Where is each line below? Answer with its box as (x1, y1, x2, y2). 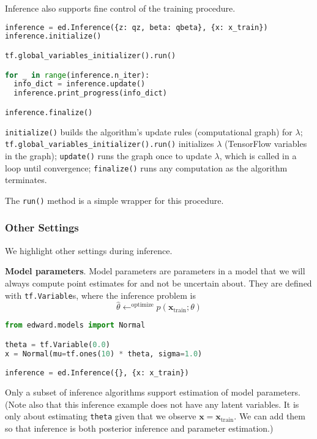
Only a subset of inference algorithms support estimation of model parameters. (5, 386, 300, 399)
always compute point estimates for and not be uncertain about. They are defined (5, 276, 312, 289)
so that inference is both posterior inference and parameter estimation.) (5, 422, 274, 435)
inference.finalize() (5, 108, 93, 117)
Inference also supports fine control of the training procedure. (5, 2, 236, 14)
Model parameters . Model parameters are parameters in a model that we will (5, 265, 305, 277)
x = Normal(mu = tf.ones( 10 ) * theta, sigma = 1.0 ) (5, 349, 203, 358)
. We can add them (234, 410, 305, 422)
